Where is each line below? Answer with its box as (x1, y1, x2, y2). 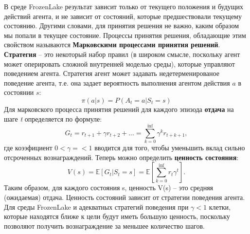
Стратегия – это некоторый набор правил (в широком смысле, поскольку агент (4, 49, 240, 59)
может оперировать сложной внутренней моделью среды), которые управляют (4, 58, 235, 69)
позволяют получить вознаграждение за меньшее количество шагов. (4, 220, 205, 231)
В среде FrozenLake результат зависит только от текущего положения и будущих (4, 1, 244, 11)
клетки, (209, 201, 231, 212)
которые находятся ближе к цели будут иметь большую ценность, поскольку (4, 211, 230, 221)
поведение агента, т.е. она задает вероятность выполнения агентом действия (4, 77, 230, 88)
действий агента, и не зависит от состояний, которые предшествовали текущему (4, 11, 242, 21)
